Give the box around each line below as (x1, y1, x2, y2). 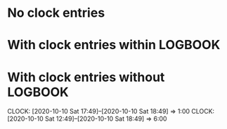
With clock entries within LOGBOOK (7, 37, 221, 53)
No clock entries (7, 5, 105, 21)
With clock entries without (7, 69, 165, 85)
